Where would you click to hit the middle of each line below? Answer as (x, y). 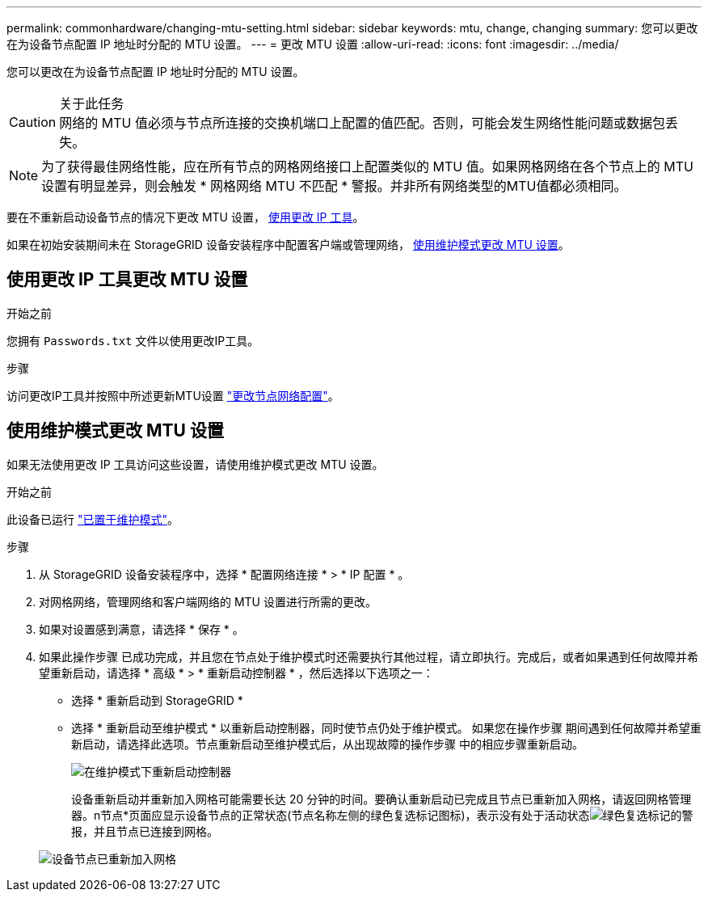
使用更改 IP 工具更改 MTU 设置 (127, 280)
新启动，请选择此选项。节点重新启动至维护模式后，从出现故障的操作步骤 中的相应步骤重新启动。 (327, 744)
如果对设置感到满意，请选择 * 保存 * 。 (141, 629)
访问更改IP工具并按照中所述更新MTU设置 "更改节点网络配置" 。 (173, 395)
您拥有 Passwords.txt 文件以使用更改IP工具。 (133, 340)
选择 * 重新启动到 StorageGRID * (157, 700)
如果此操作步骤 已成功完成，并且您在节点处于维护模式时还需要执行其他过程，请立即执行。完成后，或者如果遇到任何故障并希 (369, 656)
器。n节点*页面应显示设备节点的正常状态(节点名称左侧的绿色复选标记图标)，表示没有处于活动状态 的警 (382, 815)
